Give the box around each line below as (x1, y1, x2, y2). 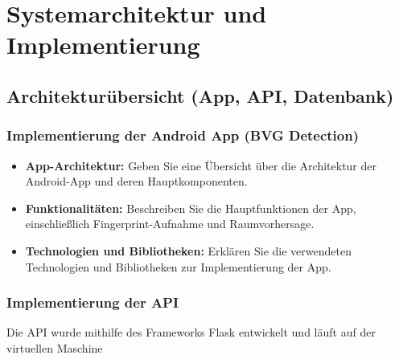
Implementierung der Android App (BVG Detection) (6, 125, 360, 145)
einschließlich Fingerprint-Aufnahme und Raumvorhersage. (25, 215, 315, 232)
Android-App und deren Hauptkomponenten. (25, 173, 248, 190)
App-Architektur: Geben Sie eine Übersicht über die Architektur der (25, 157, 377, 173)
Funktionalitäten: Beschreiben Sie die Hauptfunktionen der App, (25, 199, 356, 216)
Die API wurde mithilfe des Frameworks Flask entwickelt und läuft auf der (6, 324, 376, 341)
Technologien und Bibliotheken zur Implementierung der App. (25, 258, 331, 275)
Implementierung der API (6, 292, 179, 312)
